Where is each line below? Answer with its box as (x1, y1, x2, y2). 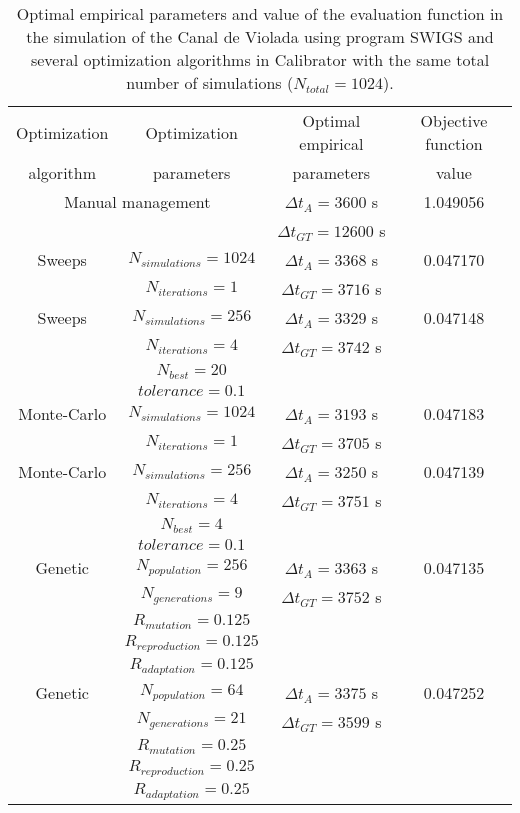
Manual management (64, 190, 211, 213)
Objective (420, 109, 488, 132)
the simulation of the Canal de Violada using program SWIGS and (26, 25, 494, 48)
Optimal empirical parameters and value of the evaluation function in (16, 2, 504, 25)
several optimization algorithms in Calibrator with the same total (30, 48, 490, 71)
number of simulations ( (126, 71, 294, 94)
